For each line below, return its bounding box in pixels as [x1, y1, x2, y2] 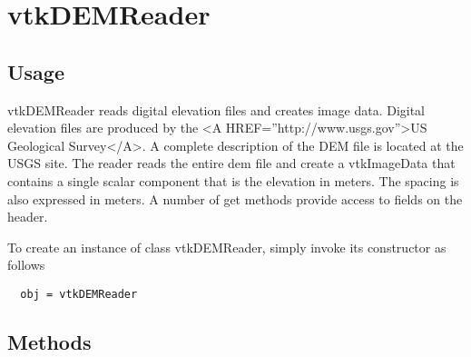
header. [7, 207, 48, 226]
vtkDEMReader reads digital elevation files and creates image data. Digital [7, 100, 426, 119]
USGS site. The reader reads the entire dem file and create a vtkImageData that [7, 154, 456, 173]
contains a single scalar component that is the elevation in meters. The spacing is [7, 171, 459, 190]
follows [7, 255, 45, 274]
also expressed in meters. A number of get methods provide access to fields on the [7, 189, 463, 208]
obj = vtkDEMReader [20, 287, 138, 301]
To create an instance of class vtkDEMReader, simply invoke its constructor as [7, 237, 446, 256]
